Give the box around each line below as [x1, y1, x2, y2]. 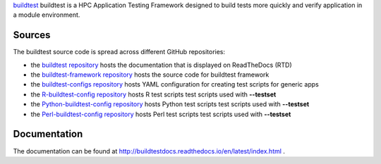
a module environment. [13, 11, 80, 19]
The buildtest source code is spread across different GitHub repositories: [13, 48, 226, 56]
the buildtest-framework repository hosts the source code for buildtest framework [30, 70, 270, 79]
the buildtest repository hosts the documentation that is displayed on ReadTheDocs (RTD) [30, 61, 292, 69]
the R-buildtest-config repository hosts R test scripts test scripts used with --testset [30, 90, 277, 99]
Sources [13, 29, 51, 42]
